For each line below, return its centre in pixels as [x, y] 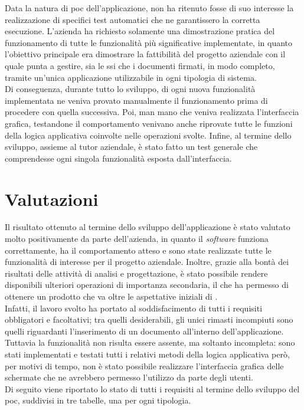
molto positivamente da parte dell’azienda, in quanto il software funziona [137, 239]
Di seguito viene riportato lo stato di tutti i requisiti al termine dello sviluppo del [152, 388]
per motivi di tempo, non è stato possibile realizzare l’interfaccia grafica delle [144, 365]
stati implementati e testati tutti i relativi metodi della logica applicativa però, [147, 354]
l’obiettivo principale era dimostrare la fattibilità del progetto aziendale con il [145, 54]
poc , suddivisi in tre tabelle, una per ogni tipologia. [98, 400]
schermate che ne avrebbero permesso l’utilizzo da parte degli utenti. [129, 377]
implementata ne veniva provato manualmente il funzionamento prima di [136, 100]
